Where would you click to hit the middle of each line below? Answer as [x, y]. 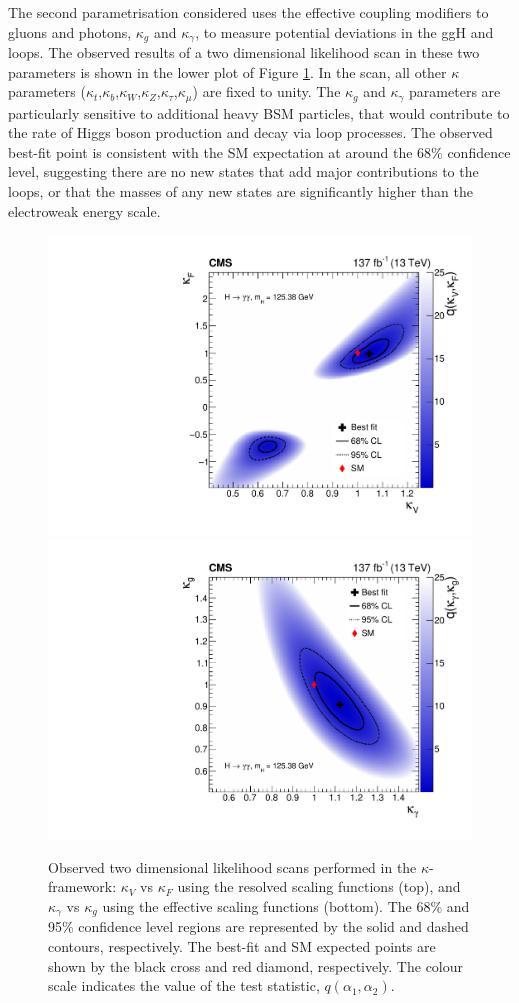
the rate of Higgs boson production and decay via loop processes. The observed [250, 132]
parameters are [455, 91]
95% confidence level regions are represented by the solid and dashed [258, 926]
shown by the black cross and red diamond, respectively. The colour [256, 965]
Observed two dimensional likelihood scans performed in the [232, 866]
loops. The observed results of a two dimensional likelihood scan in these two [244, 52]
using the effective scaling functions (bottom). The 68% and [286, 905]
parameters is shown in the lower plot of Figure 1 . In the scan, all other [227, 71]
